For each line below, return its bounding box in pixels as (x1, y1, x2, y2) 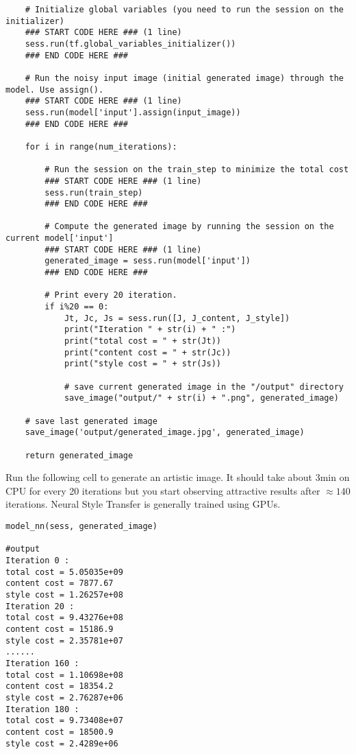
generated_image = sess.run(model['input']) (44, 256, 251, 266)
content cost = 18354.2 (5, 681, 114, 692)
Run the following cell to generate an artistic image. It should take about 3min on (5, 470, 350, 484)
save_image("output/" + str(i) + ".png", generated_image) (64, 393, 339, 403)
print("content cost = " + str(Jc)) (64, 347, 231, 357)
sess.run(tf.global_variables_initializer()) (25, 38, 236, 49)
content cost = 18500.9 (5, 727, 114, 737)
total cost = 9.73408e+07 (5, 716, 123, 726)
